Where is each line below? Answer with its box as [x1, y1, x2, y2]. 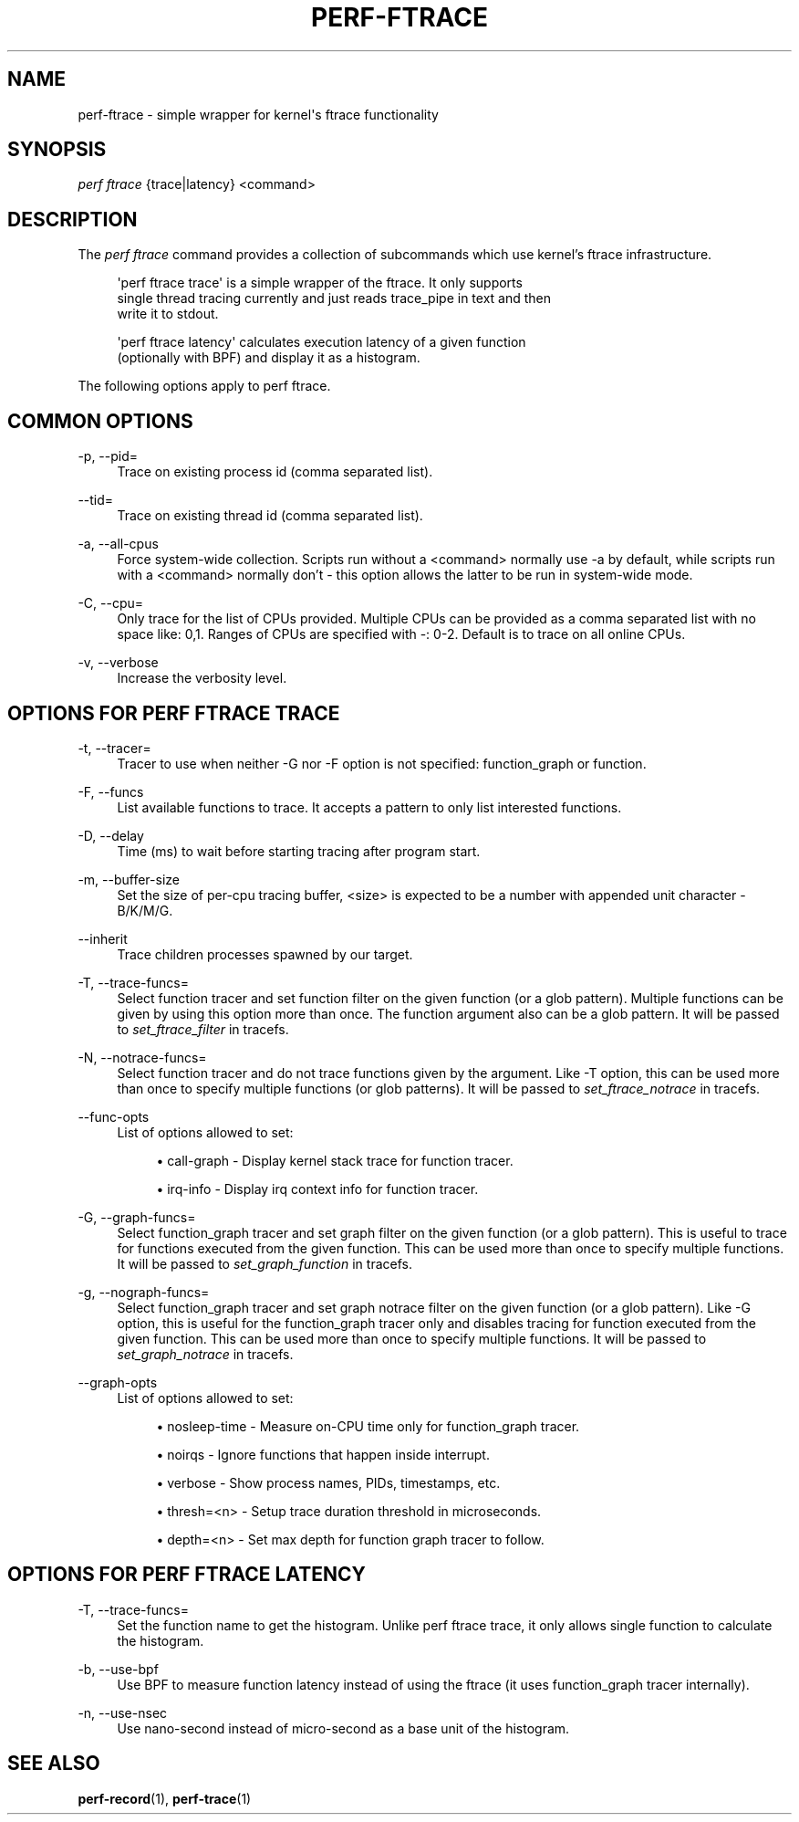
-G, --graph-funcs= [78, 1209, 196, 1225]
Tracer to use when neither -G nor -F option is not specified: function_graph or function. [117, 755, 647, 771]
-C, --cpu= [78, 595, 144, 612]
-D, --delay [78, 827, 144, 843]
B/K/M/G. [117, 902, 173, 918]
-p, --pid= [78, 448, 139, 465]
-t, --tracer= [78, 739, 151, 756]
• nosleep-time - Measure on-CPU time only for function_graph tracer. [156, 1418, 580, 1434]
